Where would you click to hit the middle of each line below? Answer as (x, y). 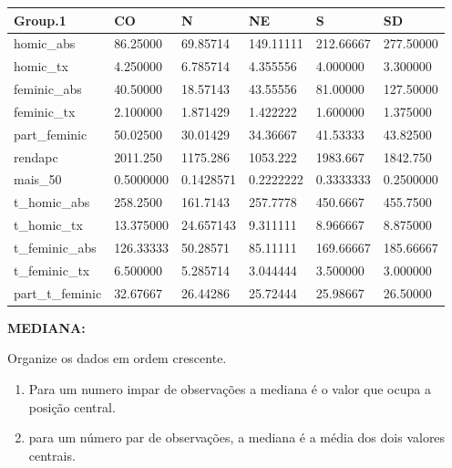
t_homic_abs (52, 202)
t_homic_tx (48, 225)
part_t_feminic (58, 292)
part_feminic (51, 134)
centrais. (52, 455)
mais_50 (38, 179)
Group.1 (40, 20)
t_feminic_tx (52, 270)
